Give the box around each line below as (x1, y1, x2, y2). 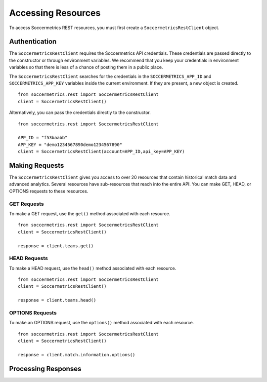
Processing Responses (9, 364, 82, 373)
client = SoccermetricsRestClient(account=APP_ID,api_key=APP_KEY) (18, 149, 185, 154)
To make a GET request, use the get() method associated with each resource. (9, 210, 171, 217)
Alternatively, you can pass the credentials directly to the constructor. (9, 110, 151, 115)
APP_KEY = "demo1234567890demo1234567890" (18, 142, 123, 148)
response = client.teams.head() (18, 298, 96, 303)
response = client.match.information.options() (18, 352, 135, 357)
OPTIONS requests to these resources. (9, 188, 89, 194)
